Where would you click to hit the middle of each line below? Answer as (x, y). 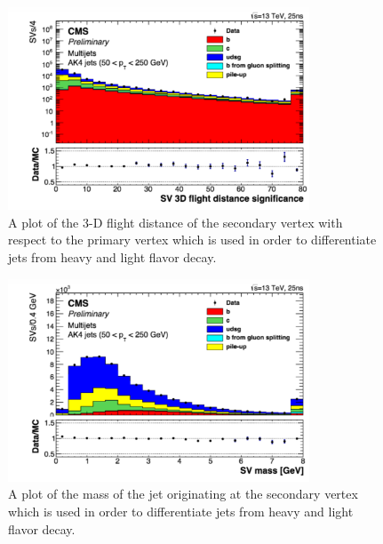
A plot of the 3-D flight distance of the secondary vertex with (176, 222)
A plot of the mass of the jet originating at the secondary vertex (183, 494)
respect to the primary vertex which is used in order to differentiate (192, 240)
